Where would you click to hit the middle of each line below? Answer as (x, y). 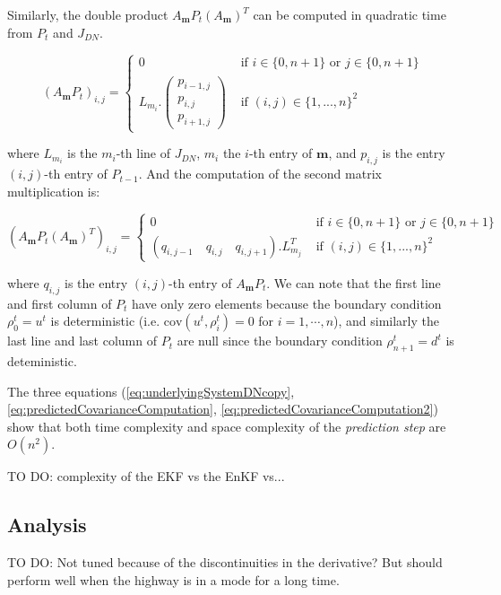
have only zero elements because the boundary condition (287, 303)
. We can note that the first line (354, 282)
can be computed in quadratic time (350, 14)
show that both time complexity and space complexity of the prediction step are (227, 426)
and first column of (60, 303)
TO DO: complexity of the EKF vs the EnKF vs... (146, 476)
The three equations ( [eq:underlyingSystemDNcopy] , (151, 391)
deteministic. (42, 361)
